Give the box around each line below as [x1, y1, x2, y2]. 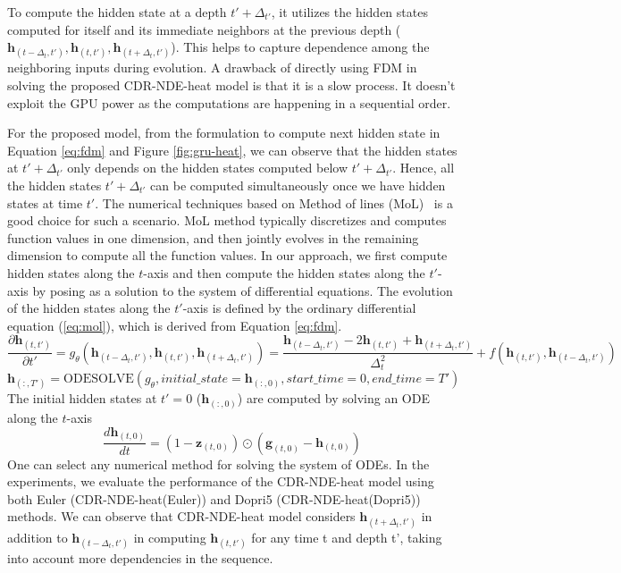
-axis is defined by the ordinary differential [182, 299, 416, 317]
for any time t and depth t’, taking [251, 527, 442, 546]
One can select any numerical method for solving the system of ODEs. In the [7, 454, 430, 473]
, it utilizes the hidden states [271, 3, 428, 21]
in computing [133, 527, 206, 546]
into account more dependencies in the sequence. [7, 548, 273, 567]
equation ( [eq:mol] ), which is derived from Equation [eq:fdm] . [7, 316, 342, 334]
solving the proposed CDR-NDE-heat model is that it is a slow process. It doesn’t [7, 75, 456, 94]
